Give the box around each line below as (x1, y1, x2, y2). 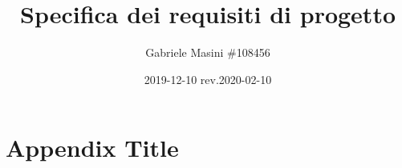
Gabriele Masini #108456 (145, 44, 270, 61)
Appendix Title (6, 131, 179, 164)
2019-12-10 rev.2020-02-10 (144, 70, 272, 87)
